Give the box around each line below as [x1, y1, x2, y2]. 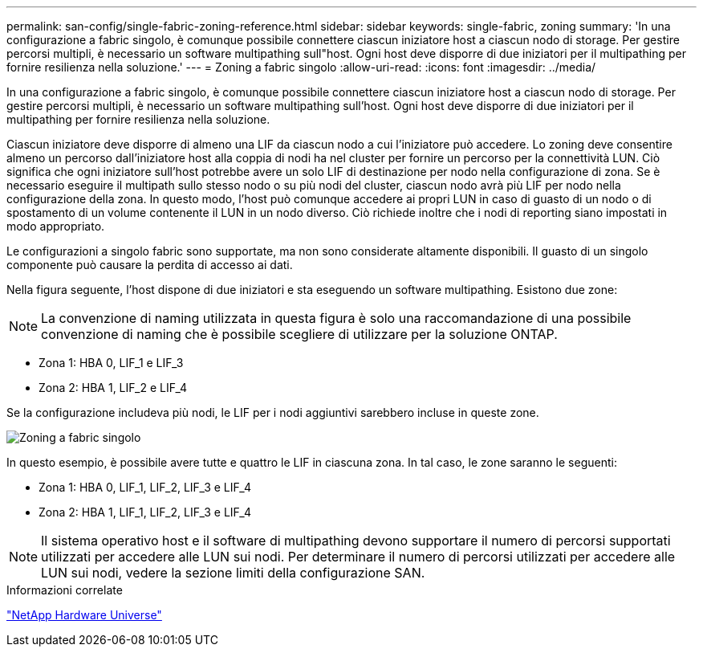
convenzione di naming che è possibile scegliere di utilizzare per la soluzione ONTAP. [41, 326, 558, 342]
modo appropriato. [6, 219, 105, 233]
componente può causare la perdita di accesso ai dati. [6, 258, 293, 271]
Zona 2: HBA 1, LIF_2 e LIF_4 [39, 381, 188, 394]
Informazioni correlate [6, 583, 123, 597]
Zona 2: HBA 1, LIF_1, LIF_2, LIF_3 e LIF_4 [39, 505, 251, 519]
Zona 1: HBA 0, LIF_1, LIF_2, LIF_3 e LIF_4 [39, 480, 251, 494]
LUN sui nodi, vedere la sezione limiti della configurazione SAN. [41, 565, 425, 581]
